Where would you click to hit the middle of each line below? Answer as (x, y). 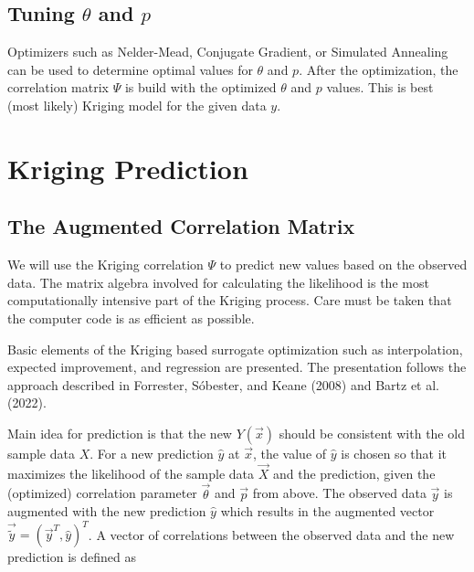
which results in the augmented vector (327, 511)
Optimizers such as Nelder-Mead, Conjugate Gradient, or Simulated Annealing (228, 52)
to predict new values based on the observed (343, 265)
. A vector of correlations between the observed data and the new (271, 534)
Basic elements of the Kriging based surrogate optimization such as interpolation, (235, 349)
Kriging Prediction (128, 168)
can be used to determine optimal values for (130, 69)
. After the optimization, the (379, 69)
